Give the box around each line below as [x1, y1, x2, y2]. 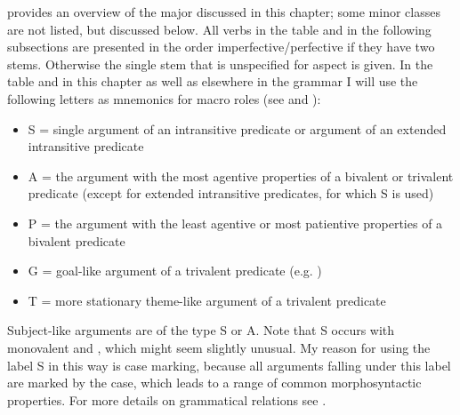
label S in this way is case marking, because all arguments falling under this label [7, 355, 451, 374]
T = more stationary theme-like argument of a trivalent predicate [28, 291, 386, 309]
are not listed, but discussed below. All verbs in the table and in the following [7, 20, 432, 38]
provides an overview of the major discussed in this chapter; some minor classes [7, 3, 440, 20]
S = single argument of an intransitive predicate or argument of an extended [28, 119, 447, 138]
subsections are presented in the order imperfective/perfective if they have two [7, 37, 435, 56]
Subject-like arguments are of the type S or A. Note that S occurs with [7, 321, 395, 339]
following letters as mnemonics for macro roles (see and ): [7, 89, 321, 108]
